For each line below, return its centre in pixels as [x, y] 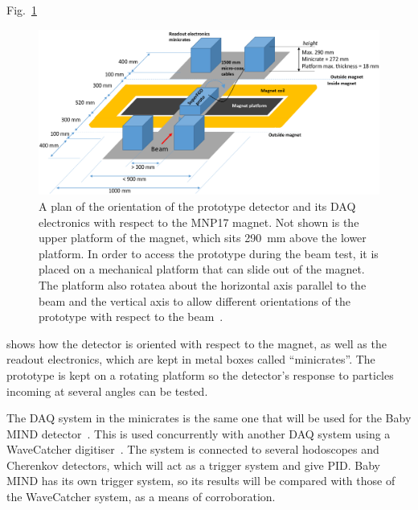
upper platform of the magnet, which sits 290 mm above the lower [203, 238]
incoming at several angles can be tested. [107, 391]
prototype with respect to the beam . [131, 317]
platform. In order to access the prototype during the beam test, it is [209, 253]
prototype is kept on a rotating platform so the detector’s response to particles [200, 374]
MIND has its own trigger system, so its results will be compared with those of [201, 481]
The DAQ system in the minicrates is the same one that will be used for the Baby [209, 418]
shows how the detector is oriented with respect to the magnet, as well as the [197, 343]
